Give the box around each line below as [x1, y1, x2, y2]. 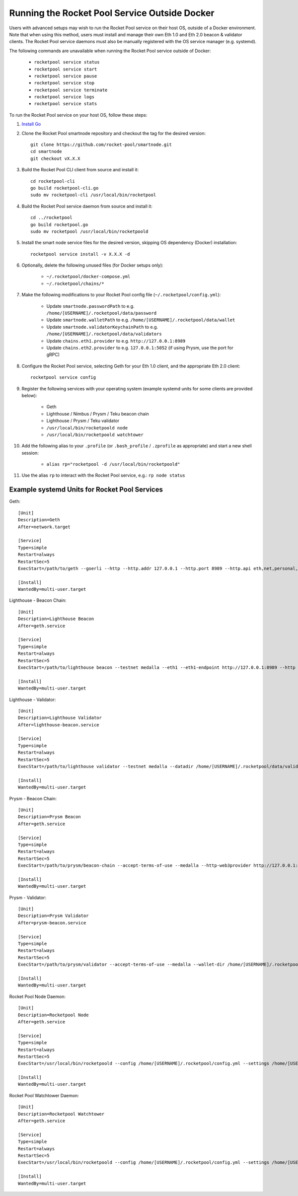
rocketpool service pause [34, 73, 97, 79]
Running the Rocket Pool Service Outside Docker [9, 7, 215, 18]
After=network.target [18, 524, 71, 530]
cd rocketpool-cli [30, 178, 75, 184]
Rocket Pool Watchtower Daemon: [9, 1092, 79, 1098]
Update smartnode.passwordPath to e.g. [46, 303, 135, 309]
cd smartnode [30, 149, 62, 154]
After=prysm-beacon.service [18, 920, 86, 925]
